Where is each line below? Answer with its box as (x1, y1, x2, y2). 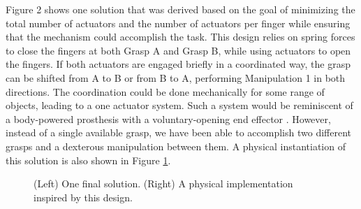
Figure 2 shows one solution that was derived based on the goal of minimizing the (6, 2, 355, 16)
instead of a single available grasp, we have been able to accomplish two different (6, 125, 351, 140)
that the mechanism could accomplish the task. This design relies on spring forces (6, 29, 355, 44)
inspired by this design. (34, 189, 133, 204)
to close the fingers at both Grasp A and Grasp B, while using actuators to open (6, 43, 351, 57)
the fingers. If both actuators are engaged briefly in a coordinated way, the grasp (6, 57, 351, 71)
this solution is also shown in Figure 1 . (6, 152, 171, 167)
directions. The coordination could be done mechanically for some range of (6, 84, 325, 99)
